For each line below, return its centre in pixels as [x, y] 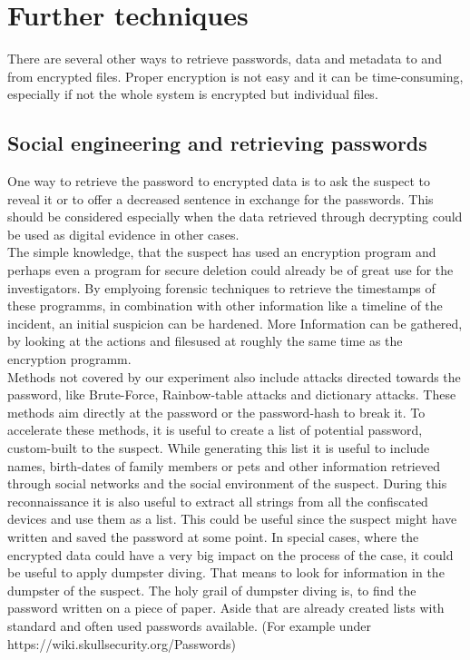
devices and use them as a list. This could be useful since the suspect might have [232, 519]
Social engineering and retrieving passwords [217, 143]
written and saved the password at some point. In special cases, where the [213, 536]
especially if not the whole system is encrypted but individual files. [193, 94]
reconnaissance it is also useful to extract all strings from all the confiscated [218, 501]
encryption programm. [69, 359]
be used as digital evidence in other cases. [123, 234]
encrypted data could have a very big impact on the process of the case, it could [230, 554]
